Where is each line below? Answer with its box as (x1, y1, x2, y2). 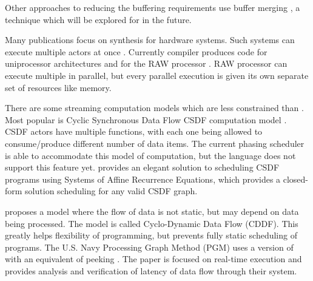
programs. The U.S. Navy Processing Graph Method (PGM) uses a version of (5, 240, 294, 253)
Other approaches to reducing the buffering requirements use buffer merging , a (5, 1, 300, 13)
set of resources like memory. (5, 81, 112, 93)
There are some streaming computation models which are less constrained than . (5, 101, 304, 114)
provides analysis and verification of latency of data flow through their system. (5, 264, 297, 277)
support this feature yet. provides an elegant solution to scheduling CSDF (5, 161, 280, 174)
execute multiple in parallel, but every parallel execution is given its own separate (5, 69, 309, 81)
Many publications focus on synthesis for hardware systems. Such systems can (5, 33, 295, 46)
